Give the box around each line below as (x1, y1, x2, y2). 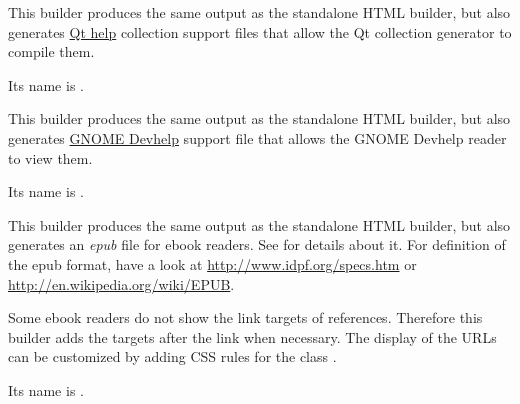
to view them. (8, 147, 93, 168)
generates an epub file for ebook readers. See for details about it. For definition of (8, 234, 506, 255)
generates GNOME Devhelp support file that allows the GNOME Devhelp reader (8, 127, 507, 148)
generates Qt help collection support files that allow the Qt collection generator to (8, 21, 512, 42)
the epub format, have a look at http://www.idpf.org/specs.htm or (8, 253, 417, 274)
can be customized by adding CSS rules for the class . (8, 346, 337, 367)
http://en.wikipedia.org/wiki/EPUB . (8, 273, 235, 294)
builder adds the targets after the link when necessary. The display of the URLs (8, 326, 497, 347)
